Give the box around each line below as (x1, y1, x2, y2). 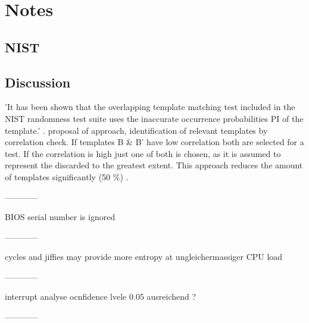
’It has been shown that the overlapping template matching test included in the (5, 101, 295, 113)
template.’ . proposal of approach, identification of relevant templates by (5, 124, 268, 136)
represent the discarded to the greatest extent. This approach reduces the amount (5, 159, 303, 171)
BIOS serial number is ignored (5, 211, 116, 223)
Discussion (5, 73, 71, 91)
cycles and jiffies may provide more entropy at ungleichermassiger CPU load (5, 250, 283, 263)
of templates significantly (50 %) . (5, 170, 129, 183)
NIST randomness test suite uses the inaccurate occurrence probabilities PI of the (5, 112, 304, 124)
